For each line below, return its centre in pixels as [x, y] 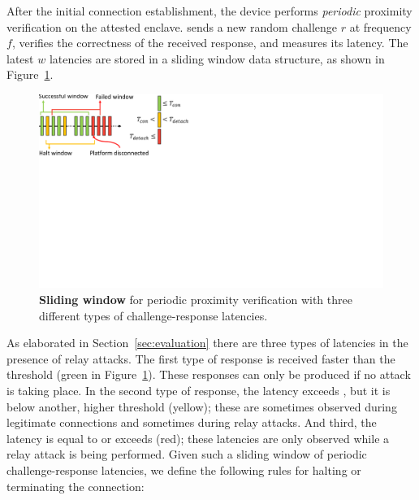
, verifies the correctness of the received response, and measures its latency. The [210, 43]
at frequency [380, 26]
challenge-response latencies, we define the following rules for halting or [184, 470]
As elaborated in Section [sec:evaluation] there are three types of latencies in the [207, 343]
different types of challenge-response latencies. [153, 315]
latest [20, 58]
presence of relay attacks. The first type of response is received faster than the [201, 358]
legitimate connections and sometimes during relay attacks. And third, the [192, 422]
